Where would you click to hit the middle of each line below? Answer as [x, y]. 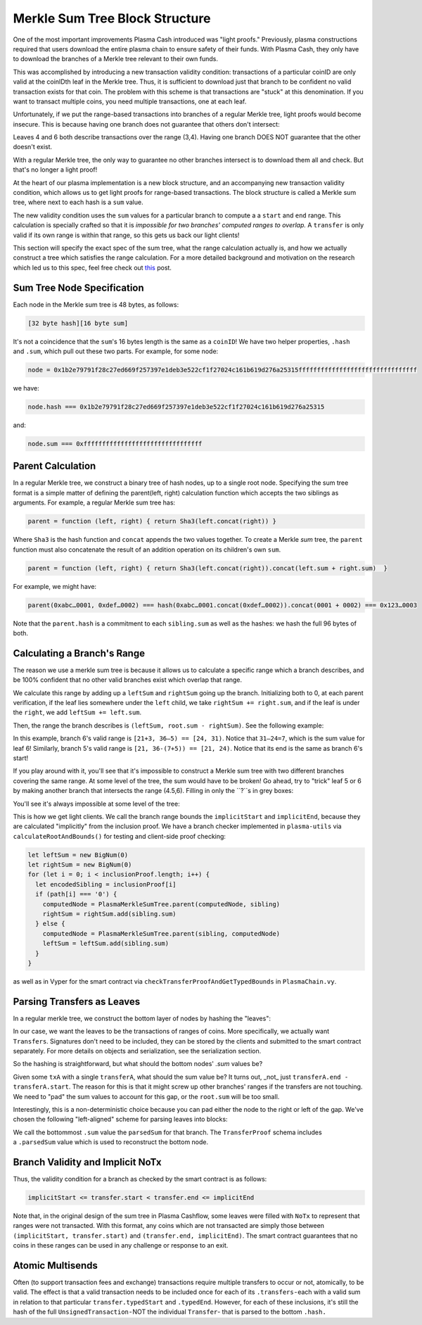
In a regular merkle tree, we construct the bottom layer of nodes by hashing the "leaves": [142, 1018]
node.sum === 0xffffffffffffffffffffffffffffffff [115, 444]
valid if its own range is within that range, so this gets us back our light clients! [126, 235]
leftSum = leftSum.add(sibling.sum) [105, 944]
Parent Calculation [55, 466]
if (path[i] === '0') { [76, 894]
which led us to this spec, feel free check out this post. [92, 267]
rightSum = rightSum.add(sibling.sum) [109, 914]
